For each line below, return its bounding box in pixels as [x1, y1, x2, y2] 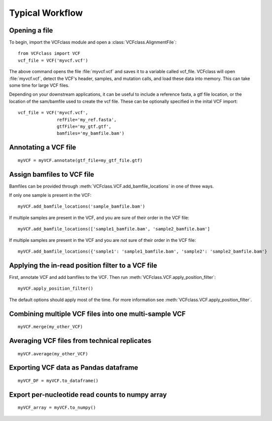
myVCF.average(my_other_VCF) [18, 351, 88, 356]
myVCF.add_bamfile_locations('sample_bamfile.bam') [18, 204, 145, 209]
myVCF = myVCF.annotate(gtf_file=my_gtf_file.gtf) [18, 157, 143, 163]
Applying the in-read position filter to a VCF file [9, 261, 157, 269]
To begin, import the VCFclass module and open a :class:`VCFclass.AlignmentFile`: [9, 39, 177, 45]
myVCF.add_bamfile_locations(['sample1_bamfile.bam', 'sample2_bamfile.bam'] [18, 226, 210, 232]
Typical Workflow [9, 7, 83, 18]
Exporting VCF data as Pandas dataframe [9, 363, 138, 372]
